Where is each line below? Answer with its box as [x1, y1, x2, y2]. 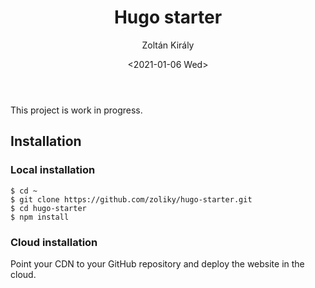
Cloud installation [10, 235, 98, 249]
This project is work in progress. [10, 104, 143, 116]
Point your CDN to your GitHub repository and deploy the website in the [10, 257, 305, 270]
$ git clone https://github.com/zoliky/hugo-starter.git [10, 194, 253, 205]
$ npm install [10, 212, 70, 222]
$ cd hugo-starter [10, 203, 87, 213]
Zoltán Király [141, 39, 195, 51]
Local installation [10, 163, 96, 177]
